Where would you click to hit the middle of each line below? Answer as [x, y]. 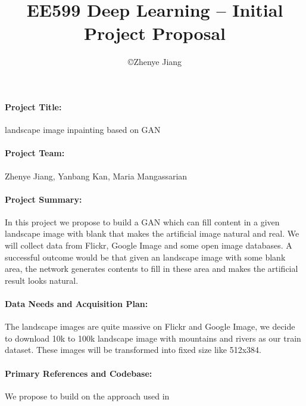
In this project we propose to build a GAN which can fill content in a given [142, 221]
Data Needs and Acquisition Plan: [76, 304]
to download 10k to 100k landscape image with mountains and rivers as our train [153, 338]
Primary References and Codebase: [79, 373]
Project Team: [35, 153]
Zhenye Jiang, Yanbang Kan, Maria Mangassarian [96, 176]
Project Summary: [43, 199]
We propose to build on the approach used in [87, 396]
